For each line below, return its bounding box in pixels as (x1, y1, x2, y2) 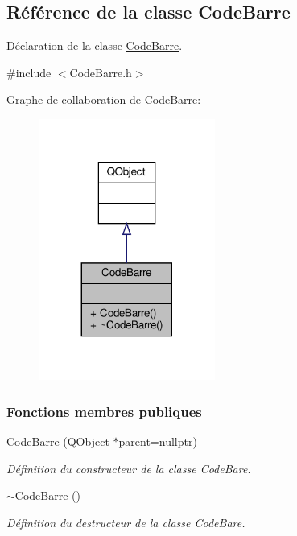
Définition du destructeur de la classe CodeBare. (6, 513, 245, 530)
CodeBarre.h (69, 64, 132, 80)
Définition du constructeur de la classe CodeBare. (6, 460, 251, 476)
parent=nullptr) (118, 432, 197, 449)
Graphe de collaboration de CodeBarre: (6, 91, 201, 108)
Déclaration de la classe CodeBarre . (6, 37, 183, 54)
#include (6, 64, 52, 80)
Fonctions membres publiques (6, 401, 202, 421)
